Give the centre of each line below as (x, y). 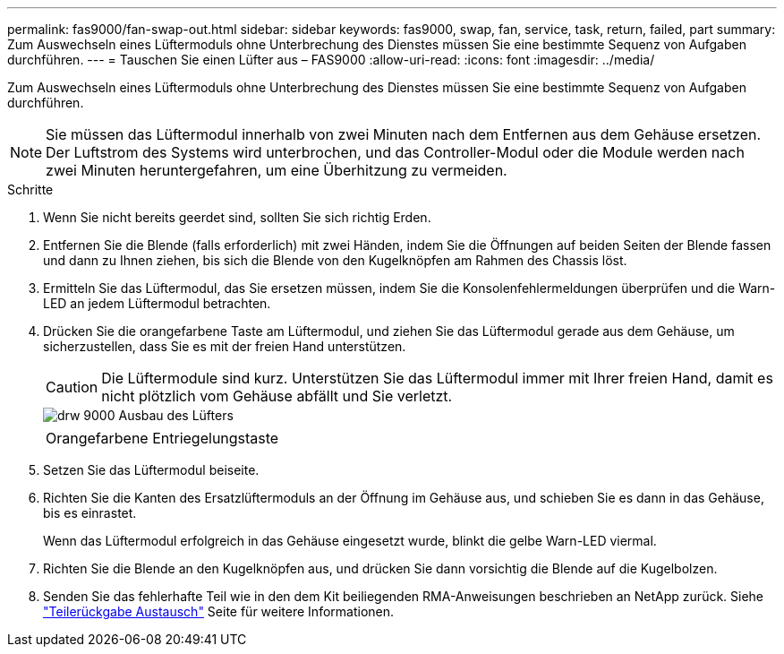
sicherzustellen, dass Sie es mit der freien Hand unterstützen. (225, 346)
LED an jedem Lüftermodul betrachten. (157, 303)
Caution (72, 387)
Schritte (30, 189)
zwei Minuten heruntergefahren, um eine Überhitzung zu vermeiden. (277, 170)
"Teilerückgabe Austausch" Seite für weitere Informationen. (219, 611)
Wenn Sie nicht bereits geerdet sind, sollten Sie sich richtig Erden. (237, 217)
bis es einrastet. (90, 513)
